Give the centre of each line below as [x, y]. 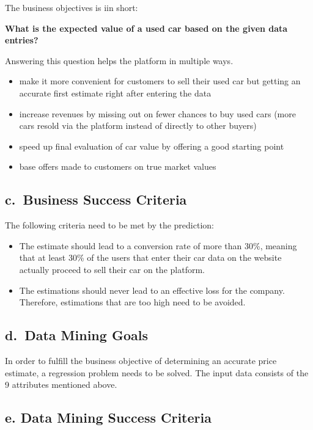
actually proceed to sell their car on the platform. [112, 269]
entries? [22, 40]
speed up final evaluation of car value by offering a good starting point [152, 146]
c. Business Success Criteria [96, 199]
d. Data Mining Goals [76, 335]
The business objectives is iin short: [72, 7]
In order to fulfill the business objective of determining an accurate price [141, 360]
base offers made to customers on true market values [118, 166]
